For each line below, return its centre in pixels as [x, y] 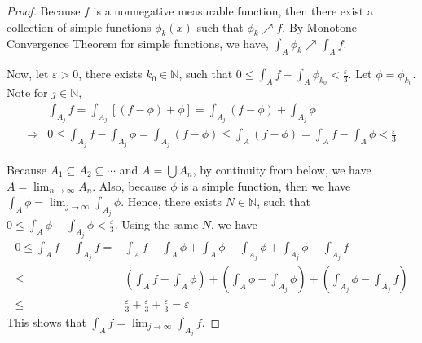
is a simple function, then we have [266, 185]
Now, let [28, 74]
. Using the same [156, 224]
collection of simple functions [79, 26]
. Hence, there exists [171, 202]
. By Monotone [319, 26]
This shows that [46, 321]
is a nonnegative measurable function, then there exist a [233, 11]
